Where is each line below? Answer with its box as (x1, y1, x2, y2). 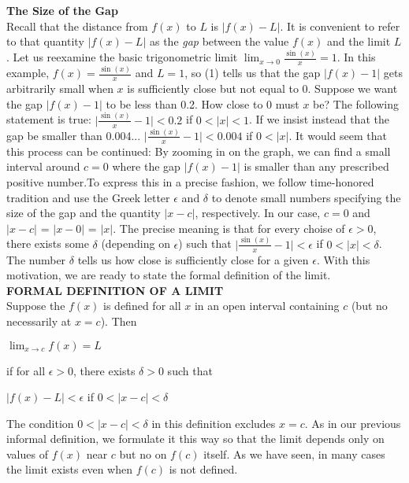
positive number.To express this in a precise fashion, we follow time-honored (6, 173, 374, 190)
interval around (6, 158, 80, 175)
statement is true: (6, 111, 91, 127)
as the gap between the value (149, 33, 289, 50)
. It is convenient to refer (280, 17, 400, 34)
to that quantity (6, 33, 84, 50)
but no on (119, 445, 167, 462)
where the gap (112, 158, 180, 175)
